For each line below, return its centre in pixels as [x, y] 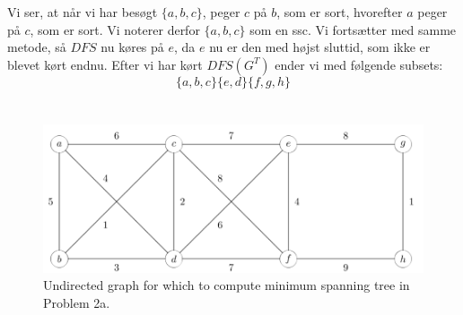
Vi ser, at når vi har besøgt [83, 12]
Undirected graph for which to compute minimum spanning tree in [227, 285]
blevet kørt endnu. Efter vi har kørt [105, 64]
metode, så [37, 47]
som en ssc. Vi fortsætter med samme [353, 29]
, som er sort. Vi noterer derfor [115, 29]
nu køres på [132, 47]
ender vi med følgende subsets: [359, 64]
